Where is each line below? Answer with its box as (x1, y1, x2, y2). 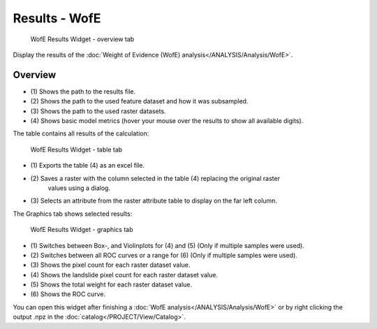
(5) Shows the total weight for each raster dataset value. (30, 280, 193, 289)
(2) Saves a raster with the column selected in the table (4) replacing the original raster (30, 174, 281, 182)
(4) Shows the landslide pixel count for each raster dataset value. (30, 270, 219, 279)
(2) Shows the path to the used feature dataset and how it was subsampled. (30, 97, 249, 105)
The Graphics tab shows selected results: (13, 210, 133, 218)
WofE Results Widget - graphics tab (30, 226, 133, 234)
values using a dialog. (47, 184, 111, 192)
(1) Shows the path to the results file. (30, 87, 136, 96)
